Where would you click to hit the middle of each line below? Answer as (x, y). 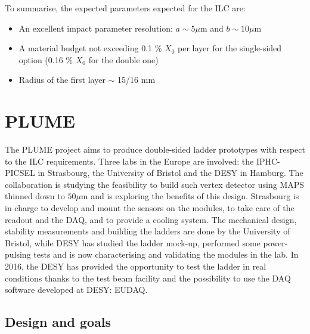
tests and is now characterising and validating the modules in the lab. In (166, 254)
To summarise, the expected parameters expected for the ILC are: (125, 8)
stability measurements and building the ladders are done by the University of (148, 231)
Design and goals (58, 322)
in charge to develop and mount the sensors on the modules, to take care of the (150, 208)
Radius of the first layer (62, 80)
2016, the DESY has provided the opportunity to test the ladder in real (136, 266)
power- (275, 242)
